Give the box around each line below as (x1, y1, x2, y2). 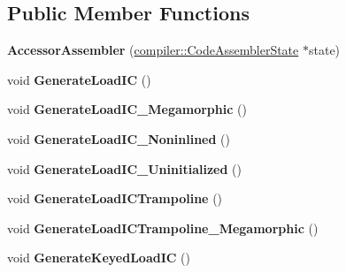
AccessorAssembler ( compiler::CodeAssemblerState (7, 41, 299, 59)
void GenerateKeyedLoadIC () (7, 248, 190, 267)
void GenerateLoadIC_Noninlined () (7, 129, 230, 148)
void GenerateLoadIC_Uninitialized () (7, 159, 242, 178)
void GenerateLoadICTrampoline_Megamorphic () (7, 218, 319, 237)
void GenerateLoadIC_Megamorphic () (7, 100, 247, 118)
